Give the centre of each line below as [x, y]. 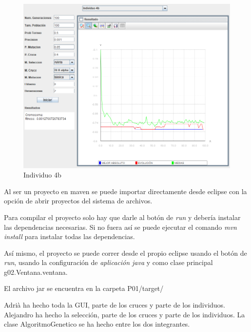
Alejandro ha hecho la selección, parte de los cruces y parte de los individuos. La [125, 314]
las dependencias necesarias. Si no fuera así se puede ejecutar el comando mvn [120, 227]
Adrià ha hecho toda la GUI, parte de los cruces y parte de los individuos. [115, 305]
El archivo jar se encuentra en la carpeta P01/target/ [84, 288]
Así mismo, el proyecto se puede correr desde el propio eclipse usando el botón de [125, 253]
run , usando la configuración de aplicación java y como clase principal [108, 262]
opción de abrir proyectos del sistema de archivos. [78, 201]
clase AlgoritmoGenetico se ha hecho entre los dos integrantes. [97, 324]
